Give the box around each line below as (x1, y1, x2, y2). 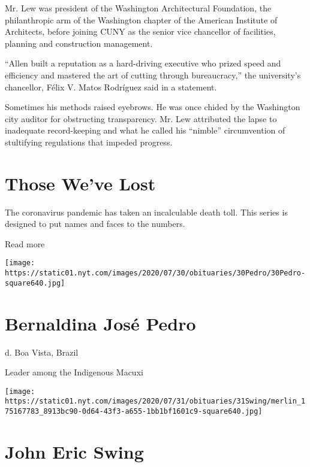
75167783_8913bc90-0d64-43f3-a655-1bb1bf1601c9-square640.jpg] (5, 407, 263, 416)
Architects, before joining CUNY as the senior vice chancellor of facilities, (5, 25, 276, 38)
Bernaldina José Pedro (5, 311, 196, 335)
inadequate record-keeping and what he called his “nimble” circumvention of (5, 124, 285, 137)
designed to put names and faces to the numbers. (5, 217, 185, 230)
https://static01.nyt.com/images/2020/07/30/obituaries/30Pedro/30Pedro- (5, 269, 306, 278)
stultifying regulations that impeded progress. (5, 135, 173, 148)
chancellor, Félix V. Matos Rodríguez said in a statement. (5, 80, 217, 93)
